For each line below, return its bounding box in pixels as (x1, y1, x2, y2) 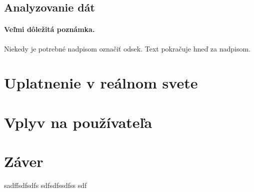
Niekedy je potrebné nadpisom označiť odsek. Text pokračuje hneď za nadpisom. (4, 43, 251, 53)
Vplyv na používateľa (4, 111, 152, 132)
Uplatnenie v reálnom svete (4, 72, 198, 93)
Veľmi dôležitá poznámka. (4, 24, 95, 34)
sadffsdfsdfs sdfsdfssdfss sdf (4, 180, 87, 190)
